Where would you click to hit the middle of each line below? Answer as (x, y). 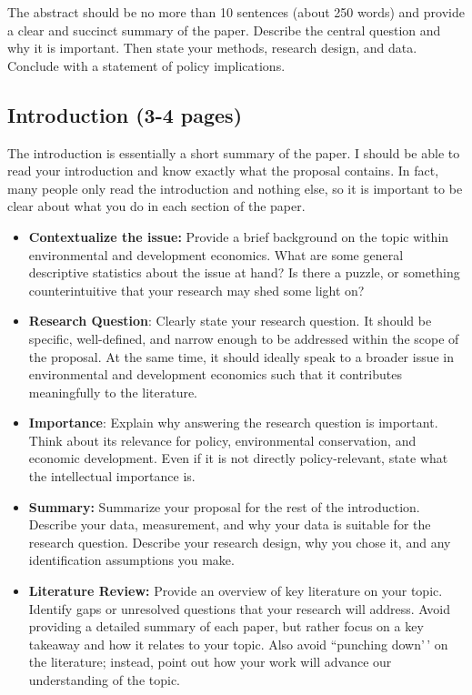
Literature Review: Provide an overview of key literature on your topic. (236, 591)
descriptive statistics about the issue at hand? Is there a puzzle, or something (244, 272)
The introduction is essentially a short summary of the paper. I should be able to (234, 152)
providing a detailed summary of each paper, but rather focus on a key (226, 626)
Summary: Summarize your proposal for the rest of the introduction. (224, 506)
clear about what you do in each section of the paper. (156, 206)
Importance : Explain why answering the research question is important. (233, 423)
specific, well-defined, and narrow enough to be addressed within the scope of (244, 338)
